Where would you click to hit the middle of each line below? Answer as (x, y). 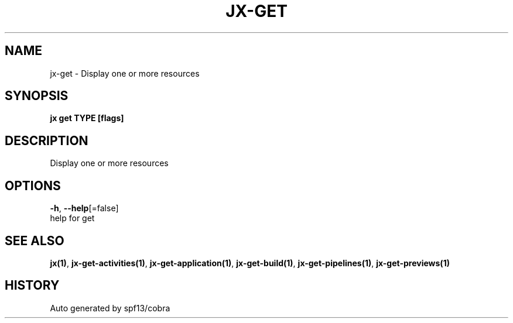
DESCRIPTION (47, 140)
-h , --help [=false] (84, 208)
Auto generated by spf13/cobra (110, 308)
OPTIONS (33, 185)
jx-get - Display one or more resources (125, 73)
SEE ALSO (35, 240)
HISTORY (32, 286)
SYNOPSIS (37, 96)
